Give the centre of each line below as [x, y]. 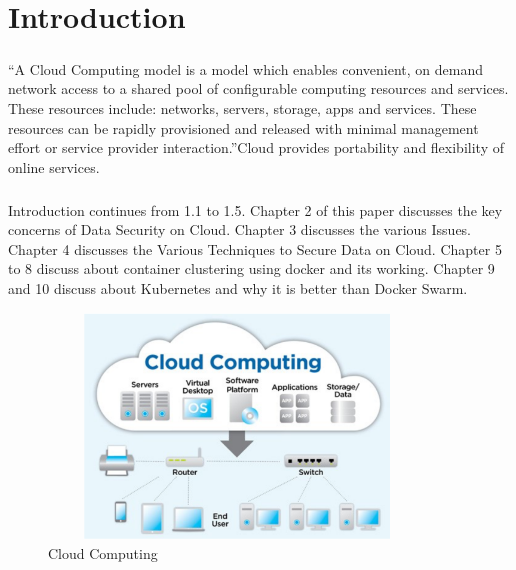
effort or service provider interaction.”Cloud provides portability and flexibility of [256, 147]
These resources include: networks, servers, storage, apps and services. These [242, 107]
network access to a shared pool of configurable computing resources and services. [258, 88]
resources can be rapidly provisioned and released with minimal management [243, 127]
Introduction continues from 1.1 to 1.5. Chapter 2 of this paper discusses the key [255, 209]
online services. [54, 166]
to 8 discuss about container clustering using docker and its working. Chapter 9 [251, 268]
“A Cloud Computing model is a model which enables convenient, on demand [245, 68]
